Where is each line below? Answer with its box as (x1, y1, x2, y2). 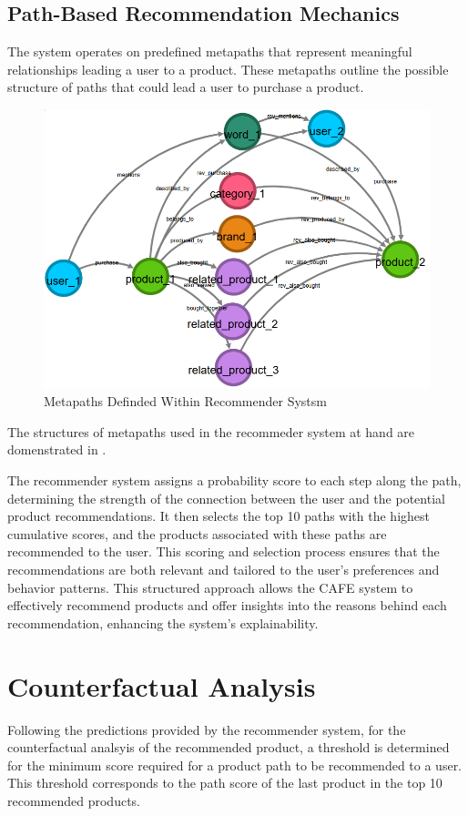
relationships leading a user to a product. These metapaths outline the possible (7, 59, 449, 78)
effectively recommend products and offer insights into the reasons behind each (7, 596, 447, 615)
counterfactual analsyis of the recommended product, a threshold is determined (7, 738, 450, 757)
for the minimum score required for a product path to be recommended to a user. (7, 755, 463, 774)
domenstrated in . (7, 440, 107, 459)
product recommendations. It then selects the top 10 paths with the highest (7, 506, 431, 525)
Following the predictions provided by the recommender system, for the (7, 719, 406, 739)
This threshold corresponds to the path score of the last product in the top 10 (7, 773, 443, 792)
